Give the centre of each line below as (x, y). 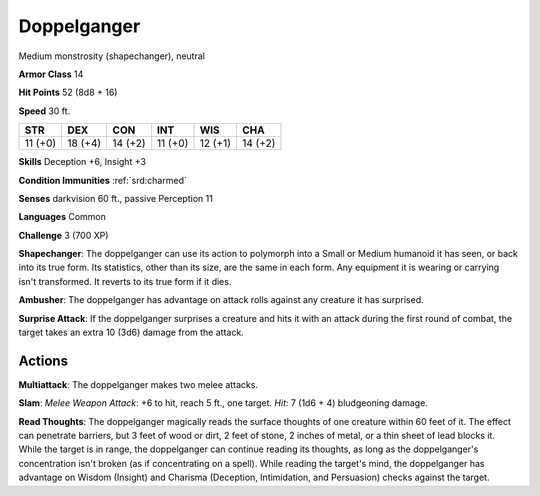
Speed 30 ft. (44, 111)
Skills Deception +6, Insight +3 (82, 162)
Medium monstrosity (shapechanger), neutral (111, 56)
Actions (43, 360)
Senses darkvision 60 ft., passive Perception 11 (116, 198)
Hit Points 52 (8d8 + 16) (68, 92)
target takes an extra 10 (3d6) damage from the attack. (131, 332)
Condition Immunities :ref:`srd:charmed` (102, 180)
